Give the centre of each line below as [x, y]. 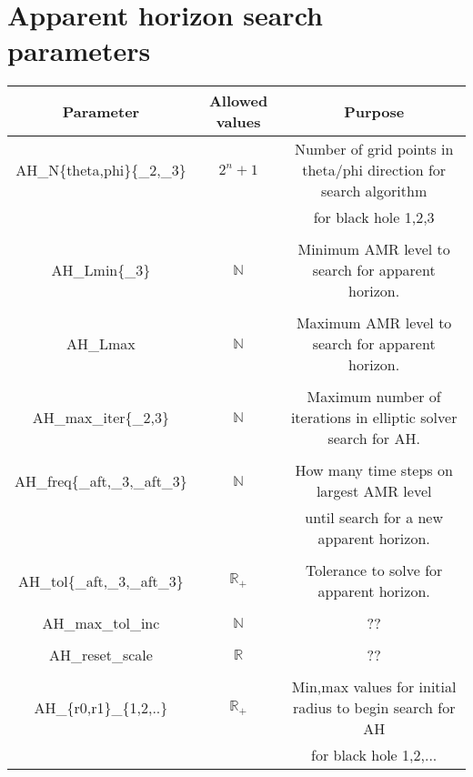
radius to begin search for [374, 708]
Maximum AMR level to [374, 323]
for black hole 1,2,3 [374, 217]
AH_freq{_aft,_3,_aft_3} [101, 480]
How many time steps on [374, 470]
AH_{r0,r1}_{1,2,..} [101, 708]
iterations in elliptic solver [374, 418]
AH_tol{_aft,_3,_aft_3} [101, 580]
